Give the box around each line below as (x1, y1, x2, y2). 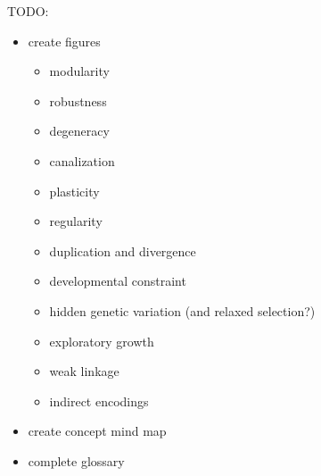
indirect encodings (49, 391, 149, 410)
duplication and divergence (49, 241, 196, 260)
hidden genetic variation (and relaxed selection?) (49, 301, 316, 320)
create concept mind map (28, 422, 167, 440)
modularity (49, 62, 110, 80)
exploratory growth (49, 331, 154, 350)
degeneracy (49, 121, 110, 140)
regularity (49, 212, 103, 230)
